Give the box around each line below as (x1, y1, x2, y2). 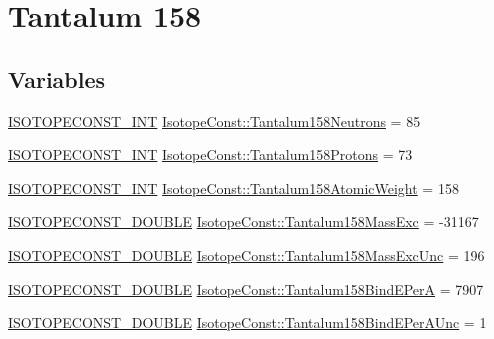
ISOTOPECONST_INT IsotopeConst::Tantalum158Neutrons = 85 (8, 110, 421, 131)
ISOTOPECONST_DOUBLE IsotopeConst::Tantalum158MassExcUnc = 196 (8, 244, 485, 265)
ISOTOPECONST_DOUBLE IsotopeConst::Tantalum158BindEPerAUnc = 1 (8, 312, 487, 333)
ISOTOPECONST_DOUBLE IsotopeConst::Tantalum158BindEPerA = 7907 (8, 278, 484, 299)
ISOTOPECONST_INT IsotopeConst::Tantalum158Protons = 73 (8, 144, 413, 165)
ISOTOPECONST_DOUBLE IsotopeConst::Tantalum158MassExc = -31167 (8, 211, 479, 232)
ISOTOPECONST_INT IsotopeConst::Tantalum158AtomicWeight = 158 (8, 177, 459, 198)
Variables (8, 63, 106, 94)
